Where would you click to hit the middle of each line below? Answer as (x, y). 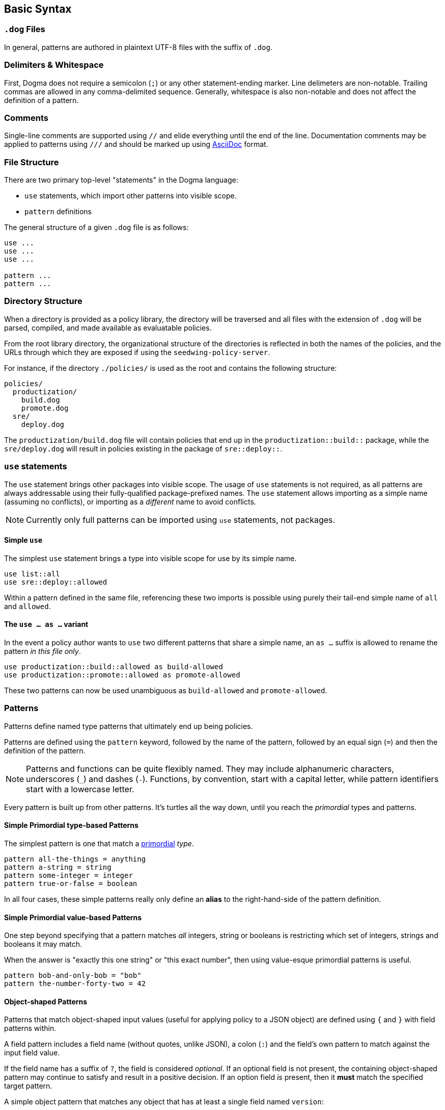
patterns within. (30, 1028)
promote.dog (45, 408)
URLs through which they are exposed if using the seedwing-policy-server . (137, 352)
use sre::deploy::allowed (56, 582)
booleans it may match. (43, 944)
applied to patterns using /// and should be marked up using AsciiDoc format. (136, 144)
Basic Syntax (38, 9)
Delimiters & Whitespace (54, 65)
